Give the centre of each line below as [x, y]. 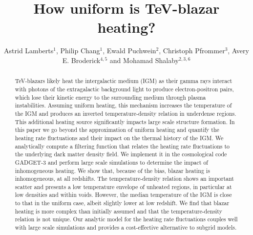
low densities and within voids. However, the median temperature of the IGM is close [123, 195]
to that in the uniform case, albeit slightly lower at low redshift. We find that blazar [122, 203]
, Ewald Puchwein [129, 51]
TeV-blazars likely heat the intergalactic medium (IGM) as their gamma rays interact [124, 81]
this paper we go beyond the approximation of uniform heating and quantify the [117, 130]
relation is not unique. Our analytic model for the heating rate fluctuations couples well [126, 219]
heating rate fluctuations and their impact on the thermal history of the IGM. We [119, 138]
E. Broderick [81, 60]
